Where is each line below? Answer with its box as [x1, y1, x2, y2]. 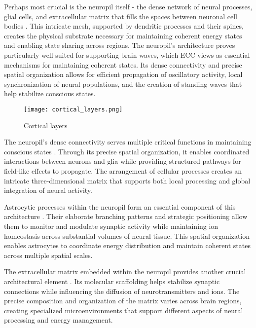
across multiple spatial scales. [4, 250, 93, 260]
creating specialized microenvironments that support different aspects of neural [4, 305, 243, 315]
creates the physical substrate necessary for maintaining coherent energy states [4, 30, 242, 40]
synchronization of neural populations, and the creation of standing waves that [4, 78, 242, 89]
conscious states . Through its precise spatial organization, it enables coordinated [4, 146, 250, 156]
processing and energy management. [4, 315, 113, 325]
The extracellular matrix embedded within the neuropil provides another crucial [4, 266, 246, 277]
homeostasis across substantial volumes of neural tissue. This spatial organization [4, 230, 250, 241]
